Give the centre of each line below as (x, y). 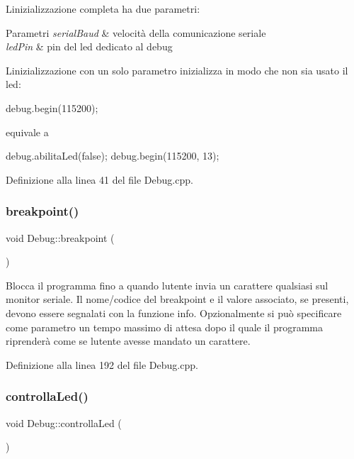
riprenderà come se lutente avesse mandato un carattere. (128, 341)
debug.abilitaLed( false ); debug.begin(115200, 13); (113, 156)
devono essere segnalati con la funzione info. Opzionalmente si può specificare (174, 313)
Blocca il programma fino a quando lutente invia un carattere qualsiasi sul (167, 285)
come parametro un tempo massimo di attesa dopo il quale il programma (164, 327)
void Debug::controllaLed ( (64, 422)
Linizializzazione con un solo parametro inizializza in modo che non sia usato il (177, 70)
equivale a (27, 132)
